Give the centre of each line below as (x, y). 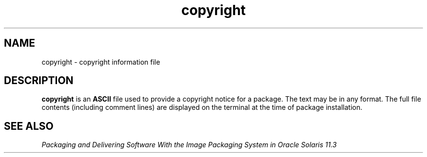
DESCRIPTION (39, 81)
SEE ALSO (29, 126)
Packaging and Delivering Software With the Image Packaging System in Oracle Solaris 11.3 (189, 145)
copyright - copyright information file (101, 62)
